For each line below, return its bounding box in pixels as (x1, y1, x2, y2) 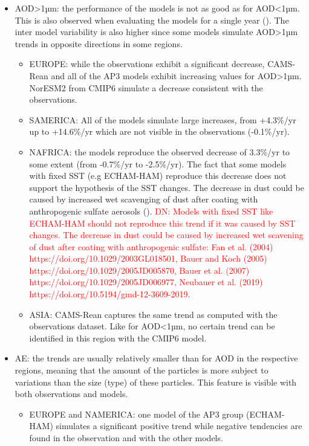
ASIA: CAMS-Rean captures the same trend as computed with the (29, 308, 278, 320)
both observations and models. (15, 387, 128, 400)
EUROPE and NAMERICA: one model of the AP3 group (29, 407, 244, 420)
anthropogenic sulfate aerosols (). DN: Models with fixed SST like (29, 204, 273, 217)
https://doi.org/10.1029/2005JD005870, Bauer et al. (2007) (29, 263, 250, 276)
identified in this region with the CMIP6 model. (29, 331, 207, 344)
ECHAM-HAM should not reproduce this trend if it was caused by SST (29, 216, 296, 229)
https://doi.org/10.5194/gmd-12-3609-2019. (29, 288, 190, 300)
